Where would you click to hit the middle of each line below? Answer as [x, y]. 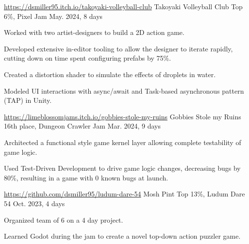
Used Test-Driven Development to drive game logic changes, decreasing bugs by [122, 168]
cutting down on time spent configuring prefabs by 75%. [88, 58]
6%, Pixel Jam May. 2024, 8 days [53, 16]
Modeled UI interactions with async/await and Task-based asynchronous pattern [124, 90]
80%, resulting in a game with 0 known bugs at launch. [86, 177]
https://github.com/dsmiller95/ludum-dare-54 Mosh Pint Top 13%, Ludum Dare [124, 194]
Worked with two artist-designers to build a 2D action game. [94, 32]
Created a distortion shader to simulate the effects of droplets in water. [110, 74]
